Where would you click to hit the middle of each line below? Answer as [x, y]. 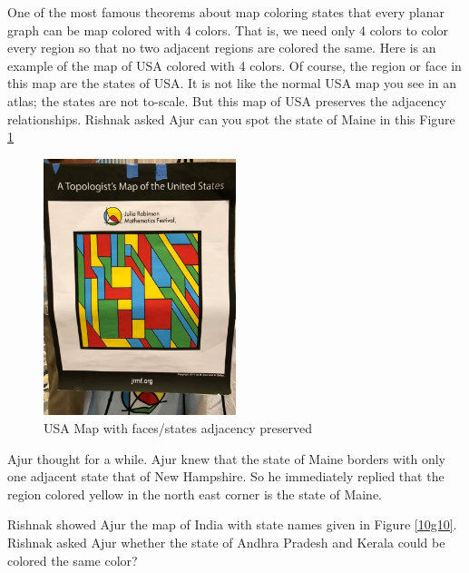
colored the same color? [73, 560]
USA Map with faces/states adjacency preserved [178, 428]
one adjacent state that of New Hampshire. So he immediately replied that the [226, 476]
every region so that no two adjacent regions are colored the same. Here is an [222, 48]
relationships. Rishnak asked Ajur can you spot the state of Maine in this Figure [231, 119]
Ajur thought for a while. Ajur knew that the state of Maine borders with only [227, 458]
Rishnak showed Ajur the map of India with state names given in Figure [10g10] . [232, 524]
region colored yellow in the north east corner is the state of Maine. [195, 494]
